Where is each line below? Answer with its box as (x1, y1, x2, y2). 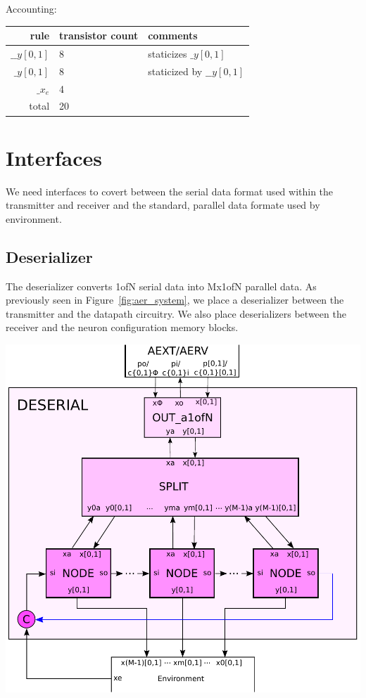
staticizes (148, 46, 187, 60)
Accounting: (6, 1, 57, 15)
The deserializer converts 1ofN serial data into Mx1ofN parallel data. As (6, 278, 317, 293)
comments (148, 28, 198, 43)
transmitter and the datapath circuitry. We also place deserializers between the (6, 306, 346, 321)
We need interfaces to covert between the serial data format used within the (6, 183, 334, 198)
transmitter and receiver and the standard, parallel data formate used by (6, 198, 320, 212)
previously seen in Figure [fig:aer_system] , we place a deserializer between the (6, 292, 344, 307)
